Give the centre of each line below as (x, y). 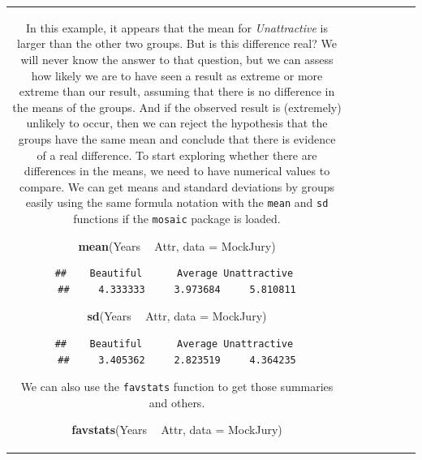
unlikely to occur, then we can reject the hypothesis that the (177, 123)
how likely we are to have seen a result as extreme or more (177, 75)
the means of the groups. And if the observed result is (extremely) (177, 107)
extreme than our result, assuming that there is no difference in (177, 91)
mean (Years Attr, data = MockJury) (177, 245)
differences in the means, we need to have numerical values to (177, 171)
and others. (177, 402)
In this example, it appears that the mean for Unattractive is (177, 27)
